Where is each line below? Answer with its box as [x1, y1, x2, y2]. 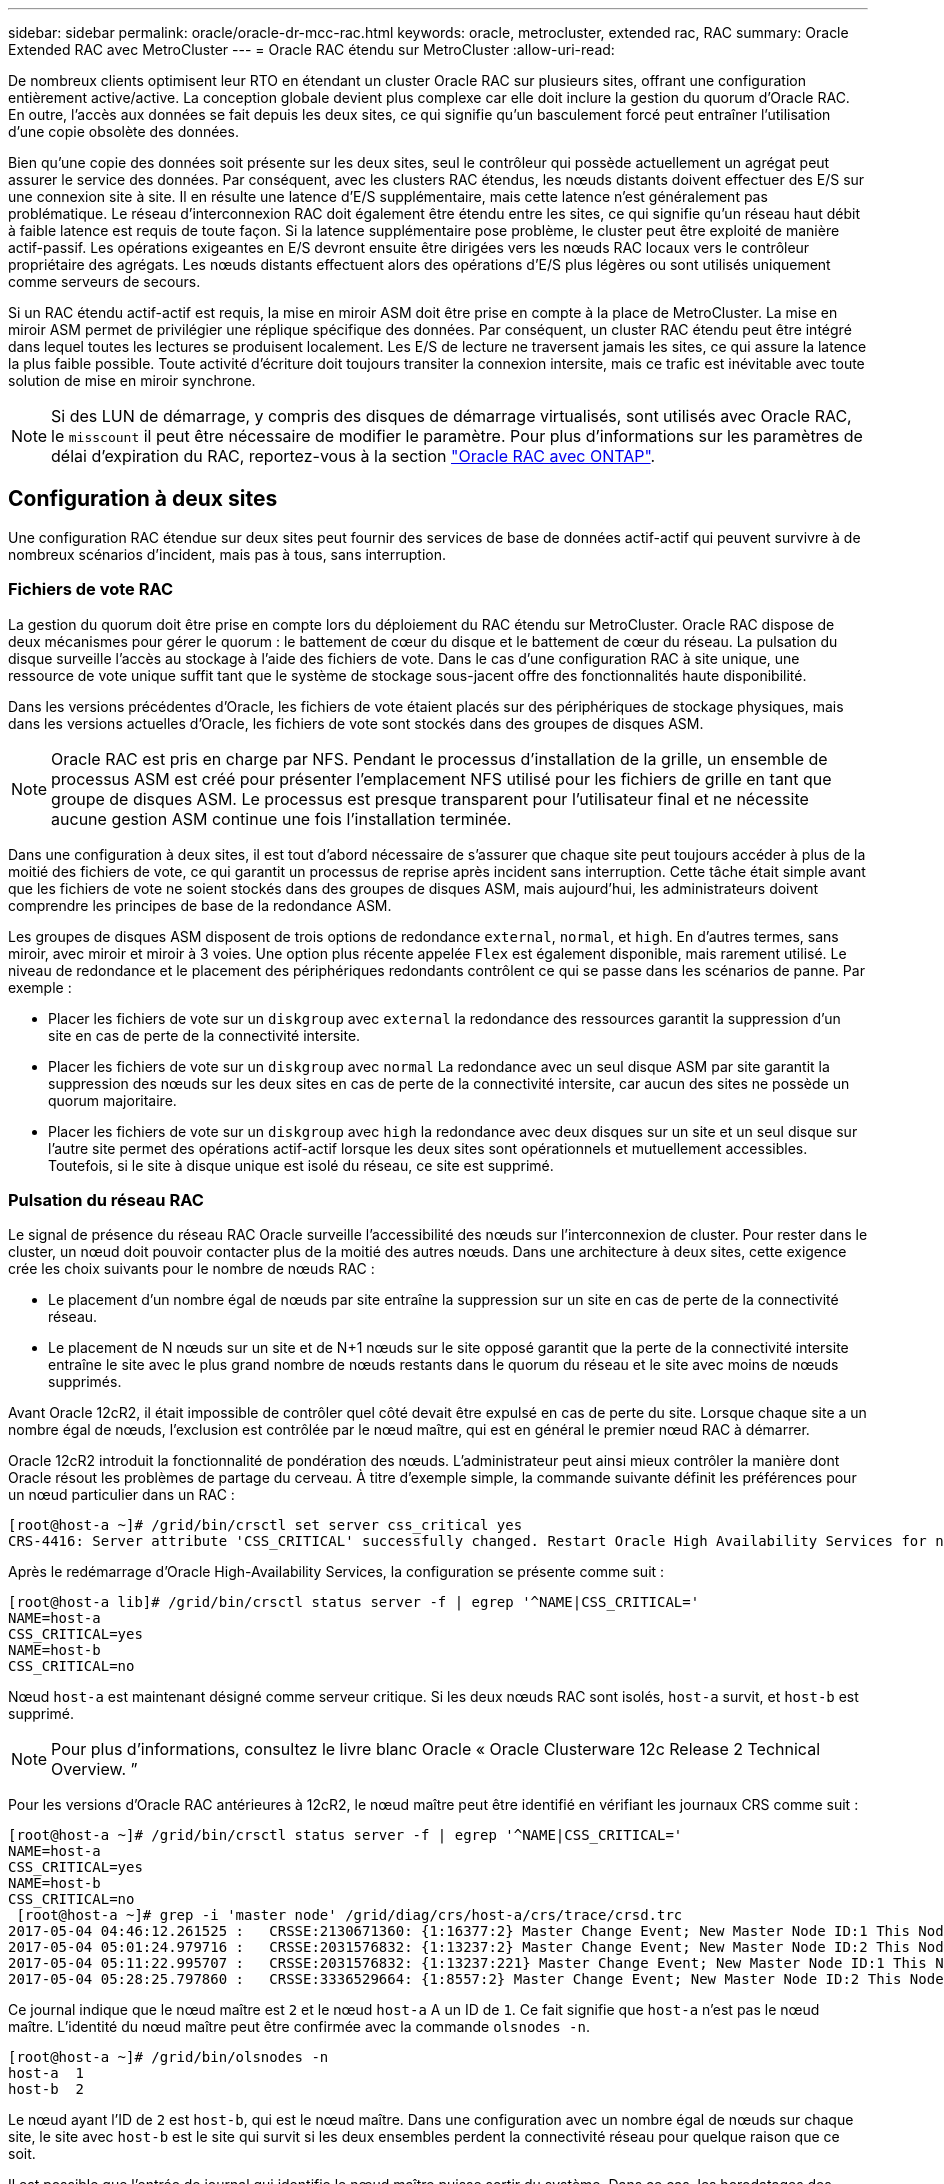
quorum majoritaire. [48, 1091, 177, 1109]
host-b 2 [8, 2081, 84, 2098]
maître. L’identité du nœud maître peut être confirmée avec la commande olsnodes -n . [8, 2018, 590, 2036]
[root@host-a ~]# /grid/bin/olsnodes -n [8, 2049, 329, 2066]
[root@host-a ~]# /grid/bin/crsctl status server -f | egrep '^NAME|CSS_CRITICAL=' [8, 1827, 683, 1844]
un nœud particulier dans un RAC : [8, 1486, 235, 1504]
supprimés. [48, 1373, 122, 1391]
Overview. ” [51, 1759, 138, 1780]
